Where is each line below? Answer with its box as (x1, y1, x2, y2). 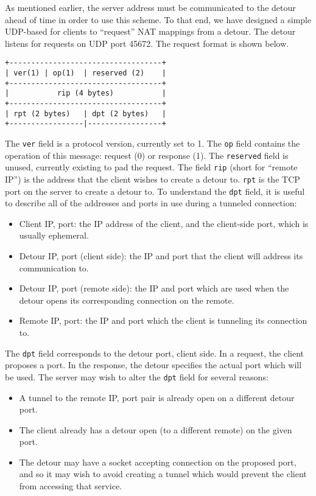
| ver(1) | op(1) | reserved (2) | (5, 69, 166, 78)
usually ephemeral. (19, 229, 89, 242)
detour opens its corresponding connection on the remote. (19, 293, 234, 306)
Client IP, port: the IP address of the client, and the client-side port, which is (19, 217, 309, 229)
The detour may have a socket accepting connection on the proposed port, (19, 455, 297, 468)
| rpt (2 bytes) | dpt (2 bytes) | (5, 109, 166, 118)
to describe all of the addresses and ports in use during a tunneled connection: (5, 197, 297, 209)
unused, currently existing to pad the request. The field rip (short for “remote (5, 161, 298, 173)
